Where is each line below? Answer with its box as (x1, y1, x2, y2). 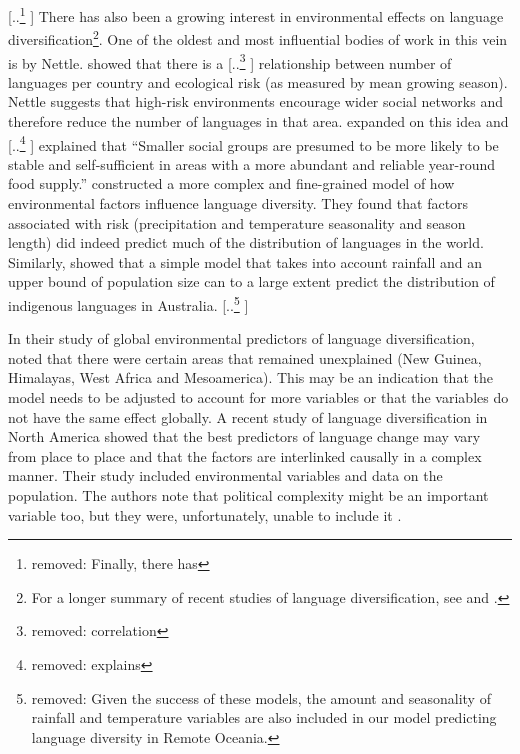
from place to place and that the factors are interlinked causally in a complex (8, 445, 482, 466)
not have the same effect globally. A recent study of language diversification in (8, 406, 488, 427)
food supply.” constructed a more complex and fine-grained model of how (8, 173, 455, 194)
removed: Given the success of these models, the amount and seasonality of (31, 687, 491, 708)
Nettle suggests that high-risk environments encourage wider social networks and (8, 91, 503, 112)
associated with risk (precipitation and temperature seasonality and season (8, 212, 466, 233)
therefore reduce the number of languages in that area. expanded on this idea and (8, 110, 509, 131)
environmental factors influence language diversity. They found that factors (8, 192, 469, 213)
